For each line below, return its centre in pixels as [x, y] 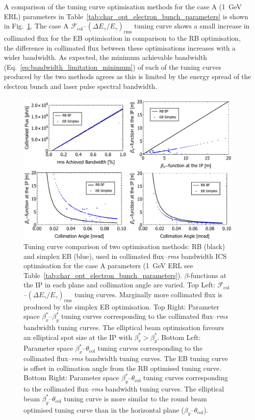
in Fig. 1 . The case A [36, 26]
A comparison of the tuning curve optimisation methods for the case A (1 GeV [123, 6]
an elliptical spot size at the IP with [78, 337]
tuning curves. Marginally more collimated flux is [148, 294]
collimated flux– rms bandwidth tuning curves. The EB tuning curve [126, 358]
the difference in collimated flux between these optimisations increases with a [120, 47]
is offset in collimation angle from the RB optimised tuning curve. [123, 368]
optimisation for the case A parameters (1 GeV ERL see [108, 266]
